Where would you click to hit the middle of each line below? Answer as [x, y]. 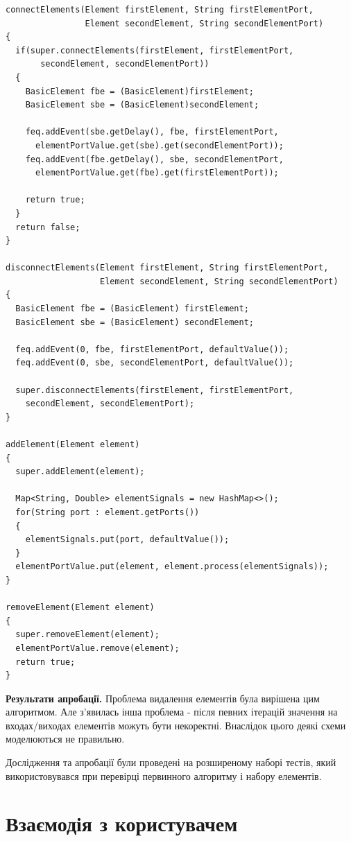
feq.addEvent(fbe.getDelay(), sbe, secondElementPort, [154, 159]
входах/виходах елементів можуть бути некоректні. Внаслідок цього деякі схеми [176, 725]
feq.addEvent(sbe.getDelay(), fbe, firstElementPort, [152, 132]
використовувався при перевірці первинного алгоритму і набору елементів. [164, 775]
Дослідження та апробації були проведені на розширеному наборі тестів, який [171, 762]
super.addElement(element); [80, 472]
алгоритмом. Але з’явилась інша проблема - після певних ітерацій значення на [172, 712]
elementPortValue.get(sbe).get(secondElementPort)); [159, 145]
